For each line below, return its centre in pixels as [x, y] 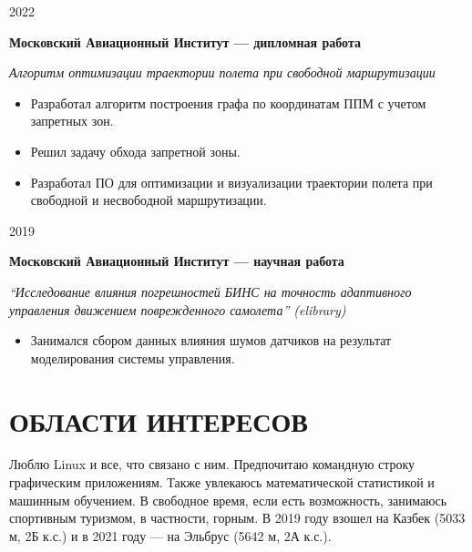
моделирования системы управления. [133, 358]
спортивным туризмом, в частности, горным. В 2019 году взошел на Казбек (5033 [237, 518]
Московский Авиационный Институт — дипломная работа [185, 41]
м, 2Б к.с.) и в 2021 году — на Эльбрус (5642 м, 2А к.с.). [170, 535]
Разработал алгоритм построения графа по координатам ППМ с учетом [228, 102]
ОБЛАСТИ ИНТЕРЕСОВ [159, 420]
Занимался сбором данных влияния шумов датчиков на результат [211, 340]
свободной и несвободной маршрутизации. [149, 200]
